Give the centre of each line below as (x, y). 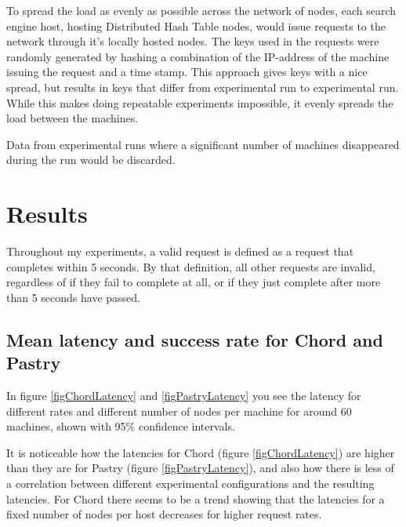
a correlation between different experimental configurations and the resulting (190, 483)
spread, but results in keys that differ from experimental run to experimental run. (203, 87)
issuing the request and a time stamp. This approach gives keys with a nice (187, 72)
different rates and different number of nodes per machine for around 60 (179, 411)
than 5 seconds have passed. (74, 297)
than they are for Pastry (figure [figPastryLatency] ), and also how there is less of (200, 468)
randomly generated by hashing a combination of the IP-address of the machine (198, 56)
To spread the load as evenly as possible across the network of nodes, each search (201, 10)
